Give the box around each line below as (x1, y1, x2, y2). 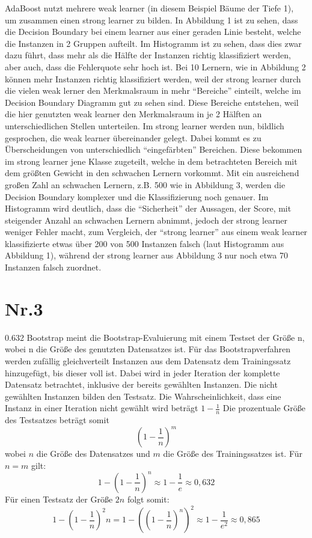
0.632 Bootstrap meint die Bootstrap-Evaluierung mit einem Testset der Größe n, (5, 331, 305, 343)
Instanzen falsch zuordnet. (5, 261, 102, 274)
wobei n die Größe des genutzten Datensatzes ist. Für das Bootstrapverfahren (5, 343, 291, 355)
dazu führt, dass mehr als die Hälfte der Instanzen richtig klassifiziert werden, (5, 49, 291, 61)
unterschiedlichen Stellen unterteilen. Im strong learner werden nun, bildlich (5, 119, 284, 132)
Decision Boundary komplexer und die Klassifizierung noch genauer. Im (5, 190, 269, 203)
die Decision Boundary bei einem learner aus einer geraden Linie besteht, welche (5, 25, 301, 38)
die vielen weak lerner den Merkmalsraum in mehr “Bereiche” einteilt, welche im (5, 84, 301, 97)
